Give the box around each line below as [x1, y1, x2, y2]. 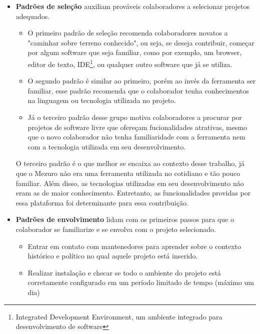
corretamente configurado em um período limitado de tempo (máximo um [27, 277, 254, 287]
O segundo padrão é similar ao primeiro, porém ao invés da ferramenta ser [27, 75, 256, 86]
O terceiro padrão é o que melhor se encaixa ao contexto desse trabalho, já [15, 158, 245, 168]
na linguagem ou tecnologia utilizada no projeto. [27, 95, 176, 105]
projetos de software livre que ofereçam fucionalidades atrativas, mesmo [27, 121, 247, 132]
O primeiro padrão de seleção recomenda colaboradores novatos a [27, 27, 228, 38]
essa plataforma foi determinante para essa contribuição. [15, 197, 188, 207]
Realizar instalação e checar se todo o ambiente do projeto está [27, 267, 221, 277]
